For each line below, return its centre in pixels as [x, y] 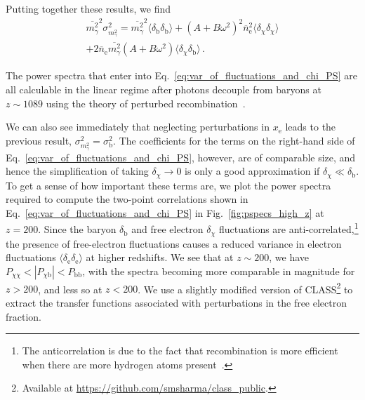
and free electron [167, 229]
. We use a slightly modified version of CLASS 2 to [245, 288]
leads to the [311, 127]
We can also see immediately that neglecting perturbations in [138, 127]
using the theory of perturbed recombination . [146, 103]
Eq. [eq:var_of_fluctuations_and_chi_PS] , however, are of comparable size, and [181, 157]
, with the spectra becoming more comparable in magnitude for [219, 271]
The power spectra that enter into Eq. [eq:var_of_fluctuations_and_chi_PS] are [181, 75]
